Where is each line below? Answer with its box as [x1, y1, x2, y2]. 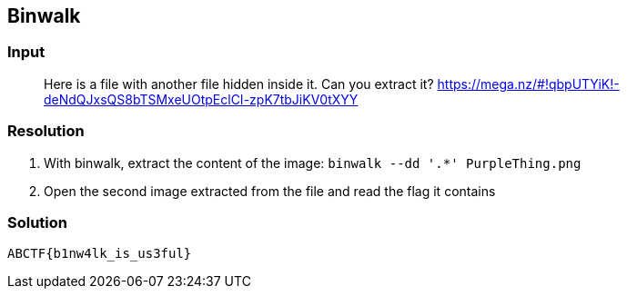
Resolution [7, 122, 85, 141]
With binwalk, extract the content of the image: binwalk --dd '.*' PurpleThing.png [44, 154, 581, 171]
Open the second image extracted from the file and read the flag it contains [44, 183, 496, 199]
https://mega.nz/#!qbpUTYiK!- [437, 75, 620, 92]
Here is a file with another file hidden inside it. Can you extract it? [44, 75, 434, 92]
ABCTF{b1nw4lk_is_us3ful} [7, 246, 192, 261]
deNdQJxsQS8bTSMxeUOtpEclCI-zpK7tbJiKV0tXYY [44, 91, 359, 107]
